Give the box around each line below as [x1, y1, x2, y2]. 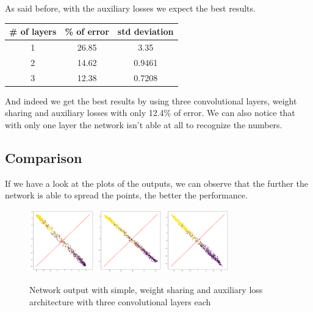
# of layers [9, 25, 57, 38]
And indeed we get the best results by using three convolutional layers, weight [5, 94, 297, 107]
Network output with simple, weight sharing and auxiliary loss [29, 283, 263, 296]
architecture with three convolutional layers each [29, 295, 211, 308]
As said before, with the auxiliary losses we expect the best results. [5, 2, 256, 14]
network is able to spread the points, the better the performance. [5, 189, 248, 201]
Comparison [5, 148, 82, 167]
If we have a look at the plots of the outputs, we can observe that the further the [5, 176, 308, 189]
